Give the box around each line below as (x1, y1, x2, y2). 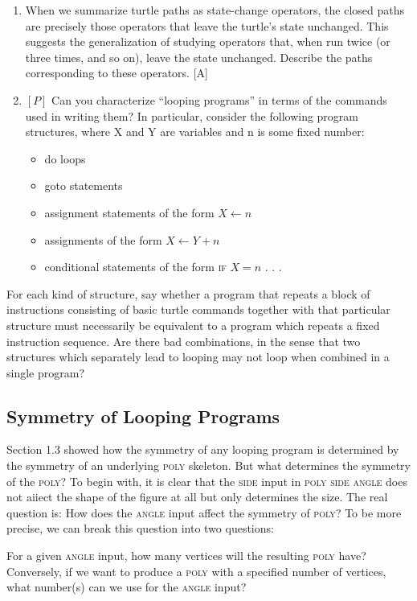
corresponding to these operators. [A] (25, 64, 208, 81)
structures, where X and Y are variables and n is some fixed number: (25, 123, 365, 140)
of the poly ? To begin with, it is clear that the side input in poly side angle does (6, 472, 407, 489)
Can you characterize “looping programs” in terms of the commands (51, 91, 387, 108)
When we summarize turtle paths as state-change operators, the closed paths (25, 2, 404, 18)
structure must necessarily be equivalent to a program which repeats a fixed (6, 316, 380, 333)
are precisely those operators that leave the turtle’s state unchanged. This (25, 17, 389, 34)
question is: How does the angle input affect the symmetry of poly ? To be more (6, 504, 402, 521)
